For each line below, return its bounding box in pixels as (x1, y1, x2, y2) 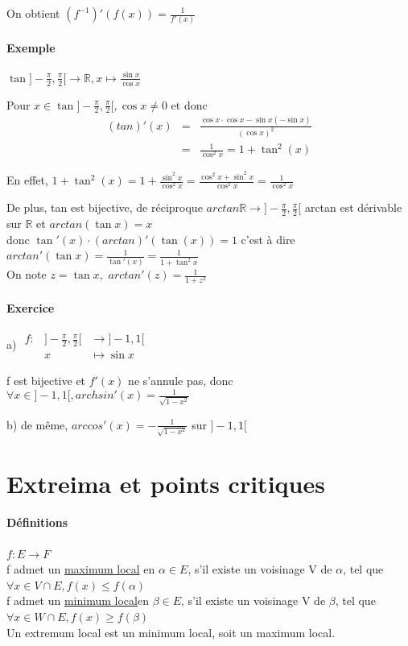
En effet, (6, 172, 48, 188)
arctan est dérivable (304, 199, 402, 216)
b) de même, (6, 416, 68, 433)
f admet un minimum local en (6, 592, 149, 609)
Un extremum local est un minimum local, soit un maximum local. (6, 623, 336, 640)
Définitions (6, 514, 68, 531)
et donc (171, 96, 208, 113)
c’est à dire (241, 230, 295, 247)
